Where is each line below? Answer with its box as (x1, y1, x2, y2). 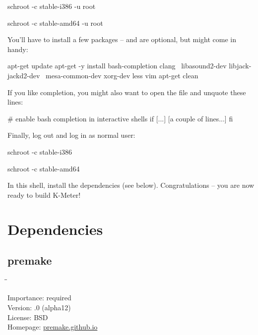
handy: (7, 44, 28, 54)
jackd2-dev (7, 70, 40, 80)
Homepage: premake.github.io (7, 322, 98, 332)
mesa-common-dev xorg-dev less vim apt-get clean (45, 70, 198, 80)
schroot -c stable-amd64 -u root (7, 17, 103, 28)
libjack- (229, 60, 252, 71)
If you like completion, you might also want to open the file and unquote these (7, 87, 246, 97)
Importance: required (7, 292, 71, 303)
